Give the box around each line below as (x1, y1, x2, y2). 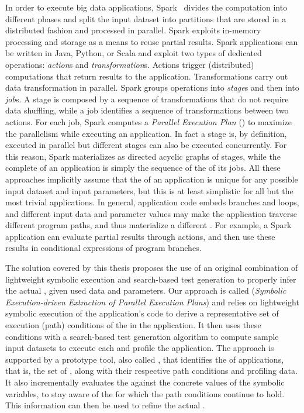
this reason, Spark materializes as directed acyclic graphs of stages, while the (5, 150, 281, 162)
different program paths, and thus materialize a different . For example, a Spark (5, 219, 292, 231)
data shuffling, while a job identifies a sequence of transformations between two (5, 104, 289, 116)
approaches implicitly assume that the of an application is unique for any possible (5, 173, 298, 185)
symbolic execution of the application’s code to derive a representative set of (5, 307, 279, 319)
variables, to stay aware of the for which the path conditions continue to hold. (5, 387, 285, 400)
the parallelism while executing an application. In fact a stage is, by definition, (5, 127, 287, 139)
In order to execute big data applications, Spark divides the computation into (5, 1, 288, 13)
